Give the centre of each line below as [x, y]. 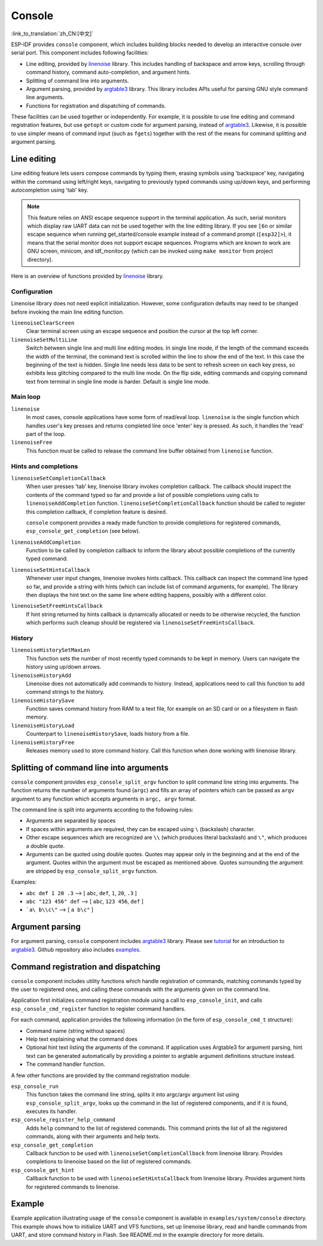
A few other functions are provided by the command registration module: [101, 1075]
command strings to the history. [65, 692]
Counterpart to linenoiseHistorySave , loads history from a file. [108, 734]
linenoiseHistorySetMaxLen [51, 650]
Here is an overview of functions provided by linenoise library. [87, 276]
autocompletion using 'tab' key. [50, 190]
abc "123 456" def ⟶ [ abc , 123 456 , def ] [85, 901]
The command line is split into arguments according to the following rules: [102, 810]
